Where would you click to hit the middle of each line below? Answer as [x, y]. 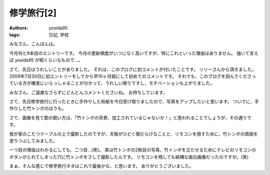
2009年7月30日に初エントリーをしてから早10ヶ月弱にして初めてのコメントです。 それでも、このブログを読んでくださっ [132, 76]
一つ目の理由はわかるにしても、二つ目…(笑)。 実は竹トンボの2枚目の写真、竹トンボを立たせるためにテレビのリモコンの [133, 150]
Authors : [19, 28]
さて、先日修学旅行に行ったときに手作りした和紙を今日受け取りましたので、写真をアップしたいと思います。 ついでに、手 [134, 102]
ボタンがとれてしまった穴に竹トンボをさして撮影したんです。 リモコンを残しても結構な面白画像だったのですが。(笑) [129, 157]
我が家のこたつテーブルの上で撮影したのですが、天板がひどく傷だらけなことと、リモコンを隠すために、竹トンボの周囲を [134, 134]
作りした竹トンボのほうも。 [38, 108]
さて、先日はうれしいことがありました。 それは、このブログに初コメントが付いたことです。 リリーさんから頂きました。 [133, 69]
